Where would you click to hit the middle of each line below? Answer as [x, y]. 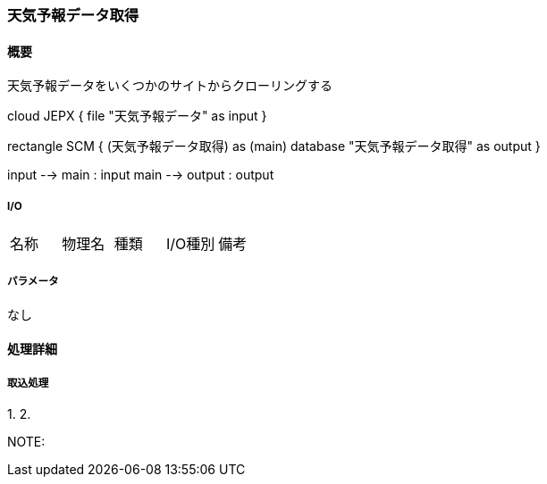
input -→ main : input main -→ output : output [141, 175]
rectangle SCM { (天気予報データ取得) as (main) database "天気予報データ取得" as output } [274, 146]
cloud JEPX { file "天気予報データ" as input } [137, 116]
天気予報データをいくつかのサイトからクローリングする [170, 86]
